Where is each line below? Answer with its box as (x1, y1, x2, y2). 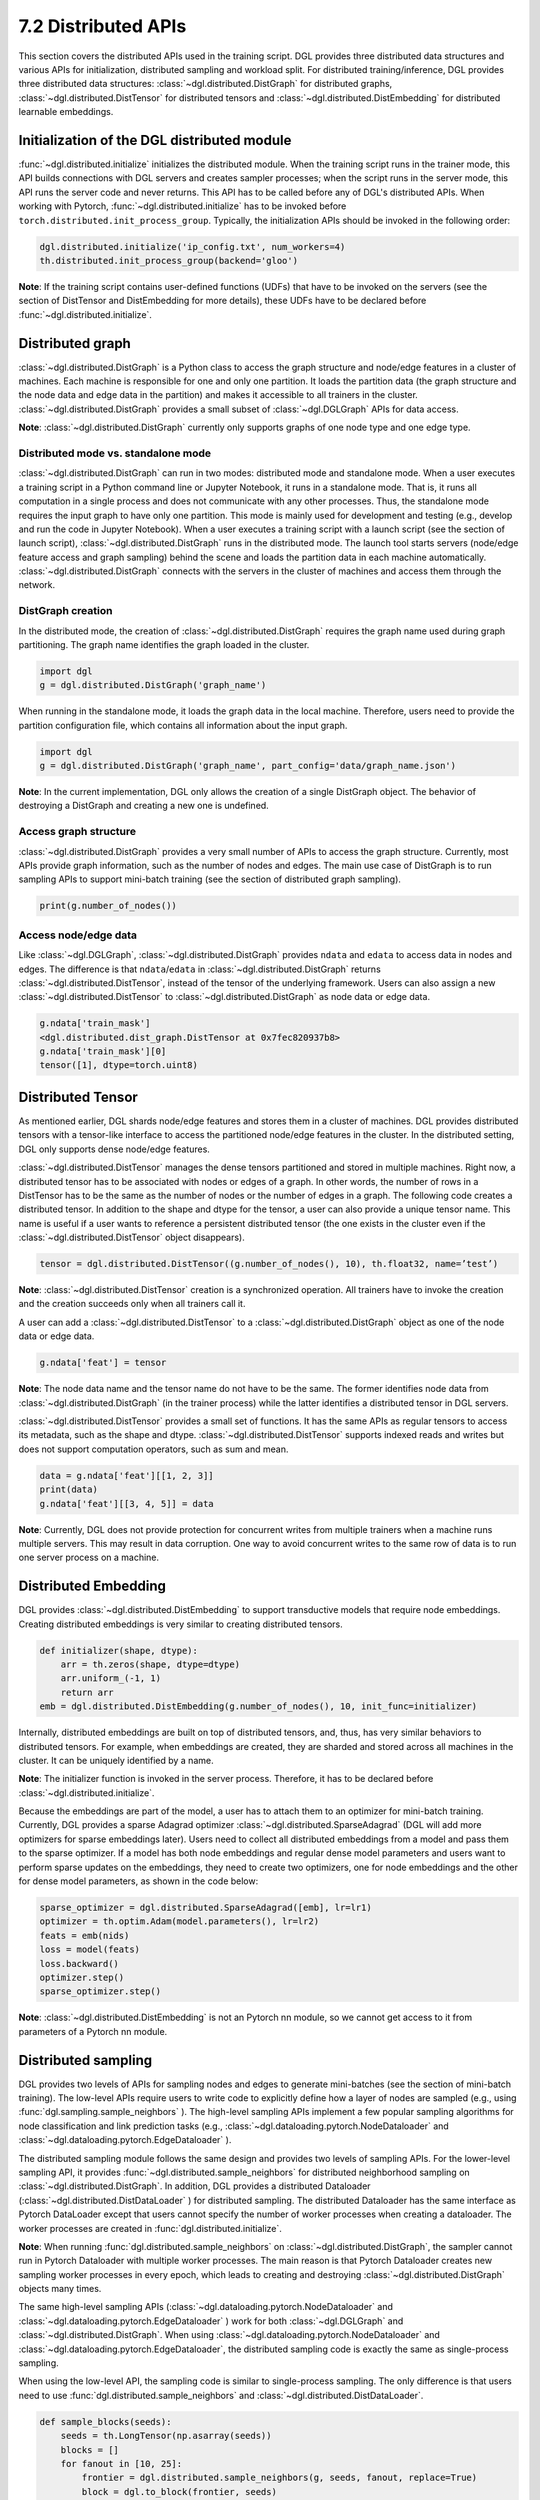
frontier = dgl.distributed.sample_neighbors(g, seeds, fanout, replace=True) (81, 2472, 478, 2484)
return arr (60, 1686, 114, 1698)
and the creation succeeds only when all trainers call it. (18, 1298, 246, 1310)
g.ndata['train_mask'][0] (39, 1046, 167, 1057)
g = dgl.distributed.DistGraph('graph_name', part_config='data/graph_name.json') (39, 760, 457, 772)
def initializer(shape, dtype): (39, 1645, 199, 1656)
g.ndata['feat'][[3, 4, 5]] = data (39, 1498, 214, 1509)
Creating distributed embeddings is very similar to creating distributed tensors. (18, 1618, 344, 1630)
